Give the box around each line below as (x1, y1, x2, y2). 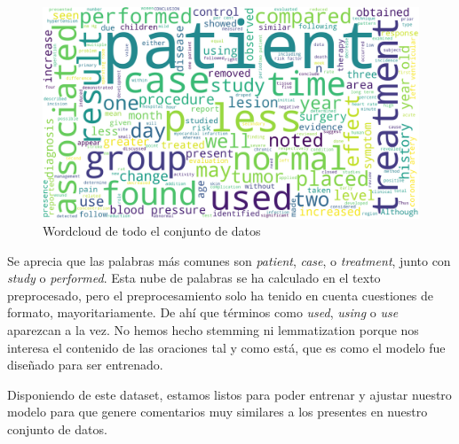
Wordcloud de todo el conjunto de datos (43, 222, 261, 240)
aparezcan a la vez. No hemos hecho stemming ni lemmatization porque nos (7, 321, 419, 339)
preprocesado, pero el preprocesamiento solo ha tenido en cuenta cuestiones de (7, 285, 434, 304)
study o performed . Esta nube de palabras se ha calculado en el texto (7, 269, 381, 287)
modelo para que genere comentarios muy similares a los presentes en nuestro (7, 402, 428, 421)
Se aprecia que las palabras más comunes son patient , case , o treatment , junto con (7, 251, 451, 269)
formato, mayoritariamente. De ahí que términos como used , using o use (7, 303, 399, 322)
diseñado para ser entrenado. (7, 355, 163, 374)
